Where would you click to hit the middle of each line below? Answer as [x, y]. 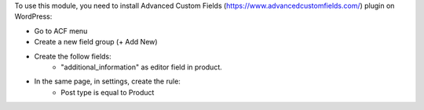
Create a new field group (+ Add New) [96, 42]
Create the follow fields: [73, 56]
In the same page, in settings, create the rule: [107, 81]
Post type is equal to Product [108, 92]
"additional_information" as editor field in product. [142, 67]
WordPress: [33, 16]
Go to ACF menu [61, 30]
